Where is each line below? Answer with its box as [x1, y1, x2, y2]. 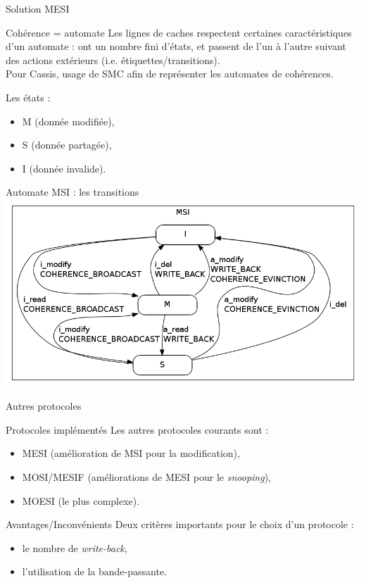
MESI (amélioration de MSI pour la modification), [22, 446, 240, 460]
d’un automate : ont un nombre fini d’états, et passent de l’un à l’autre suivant [6, 39, 346, 54]
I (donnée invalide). [22, 161, 106, 175]
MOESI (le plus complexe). [22, 493, 140, 508]
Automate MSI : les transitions [6, 184, 139, 199]
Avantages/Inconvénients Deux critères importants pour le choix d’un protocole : [6, 517, 354, 532]
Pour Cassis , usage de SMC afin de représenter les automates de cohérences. [6, 66, 334, 81]
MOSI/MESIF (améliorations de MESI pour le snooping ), [22, 470, 271, 484]
